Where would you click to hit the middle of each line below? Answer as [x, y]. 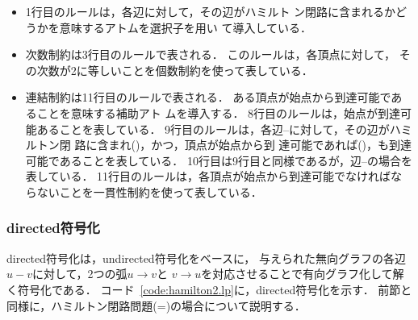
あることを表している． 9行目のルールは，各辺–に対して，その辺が [213, 129]
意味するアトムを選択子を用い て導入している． [186, 27]
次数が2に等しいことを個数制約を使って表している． [175, 70]
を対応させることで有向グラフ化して [297, 274]
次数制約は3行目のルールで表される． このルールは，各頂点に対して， [211, 54]
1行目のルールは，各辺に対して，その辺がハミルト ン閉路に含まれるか [211, 11]
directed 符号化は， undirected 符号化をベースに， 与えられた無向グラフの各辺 [206, 258]
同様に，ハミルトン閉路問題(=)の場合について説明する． [156, 305]
